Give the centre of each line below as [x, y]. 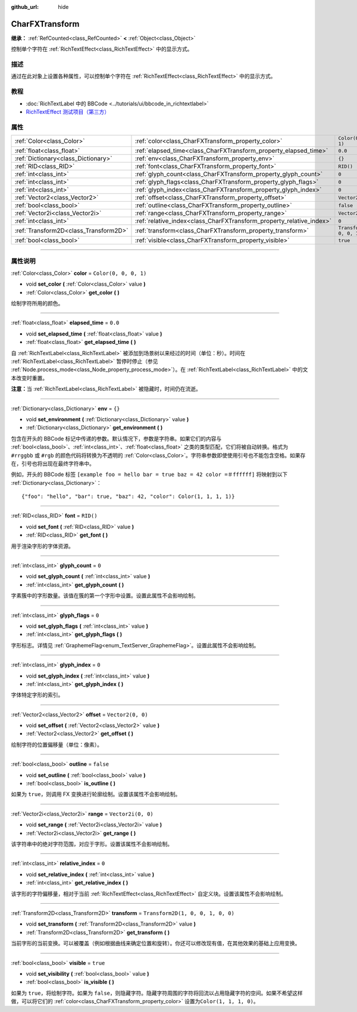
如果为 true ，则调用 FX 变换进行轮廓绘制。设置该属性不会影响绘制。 [96, 794]
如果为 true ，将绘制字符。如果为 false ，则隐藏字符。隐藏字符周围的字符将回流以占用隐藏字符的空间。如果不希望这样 [157, 993]
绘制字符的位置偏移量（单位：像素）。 [57, 744]
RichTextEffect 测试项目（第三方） [68, 112]
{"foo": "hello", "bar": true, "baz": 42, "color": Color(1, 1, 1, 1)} [128, 496]
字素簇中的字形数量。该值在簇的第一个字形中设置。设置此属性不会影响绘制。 [105, 596]
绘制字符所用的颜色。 [37, 303]
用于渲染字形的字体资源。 [42, 546]
